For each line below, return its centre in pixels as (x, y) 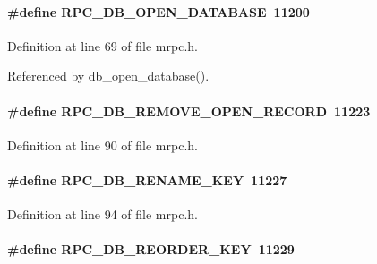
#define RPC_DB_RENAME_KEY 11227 (147, 179)
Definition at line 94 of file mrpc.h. (103, 214)
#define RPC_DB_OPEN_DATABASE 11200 (159, 11)
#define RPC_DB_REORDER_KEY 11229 (151, 249)
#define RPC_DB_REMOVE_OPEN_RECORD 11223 (189, 111)
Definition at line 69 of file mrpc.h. (103, 45)
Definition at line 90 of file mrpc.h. (103, 145)
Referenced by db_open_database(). (108, 76)
